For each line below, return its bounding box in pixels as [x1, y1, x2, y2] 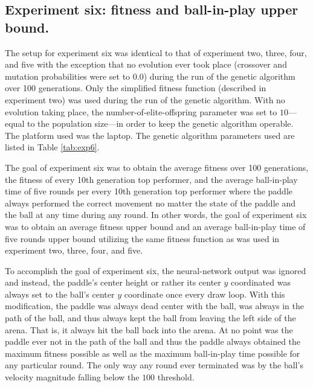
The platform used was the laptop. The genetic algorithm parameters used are [5, 129, 295, 141]
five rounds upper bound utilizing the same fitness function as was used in [5, 232, 280, 245]
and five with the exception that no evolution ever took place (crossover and [5, 58, 287, 71]
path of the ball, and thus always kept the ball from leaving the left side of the [5, 312, 296, 324]
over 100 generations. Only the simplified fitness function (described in [5, 82, 266, 94]
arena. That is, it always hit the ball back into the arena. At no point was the [5, 323, 293, 336]
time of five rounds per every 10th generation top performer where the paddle [5, 185, 293, 197]
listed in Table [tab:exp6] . [5, 141, 100, 153]
